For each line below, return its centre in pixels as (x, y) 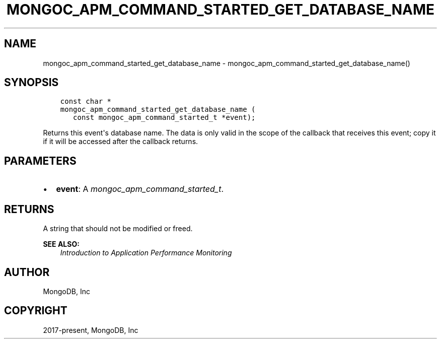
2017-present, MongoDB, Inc (91, 330)
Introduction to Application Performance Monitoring (146, 253)
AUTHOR (27, 272)
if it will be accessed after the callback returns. (121, 142)
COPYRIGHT (36, 311)
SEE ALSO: (61, 244)
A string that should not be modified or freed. (118, 229)
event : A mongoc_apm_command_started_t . (140, 189)
